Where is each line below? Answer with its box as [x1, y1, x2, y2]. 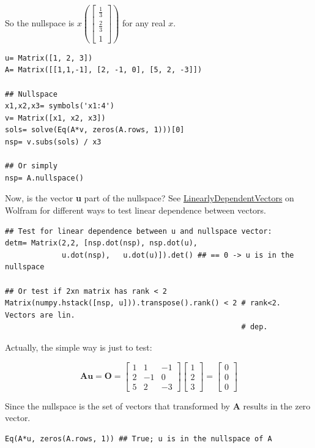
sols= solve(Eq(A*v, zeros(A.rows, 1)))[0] [5, 125, 185, 135]
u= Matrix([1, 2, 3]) [5, 53, 93, 62]
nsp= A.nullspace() [5, 173, 84, 182]
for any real [122, 16, 166, 29]
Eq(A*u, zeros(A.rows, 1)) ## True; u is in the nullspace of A [5, 434, 272, 443]
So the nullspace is [5, 16, 75, 29]
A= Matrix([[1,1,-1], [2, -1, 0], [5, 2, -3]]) [5, 65, 202, 75]
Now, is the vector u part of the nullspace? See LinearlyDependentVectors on [5, 192, 294, 204]
